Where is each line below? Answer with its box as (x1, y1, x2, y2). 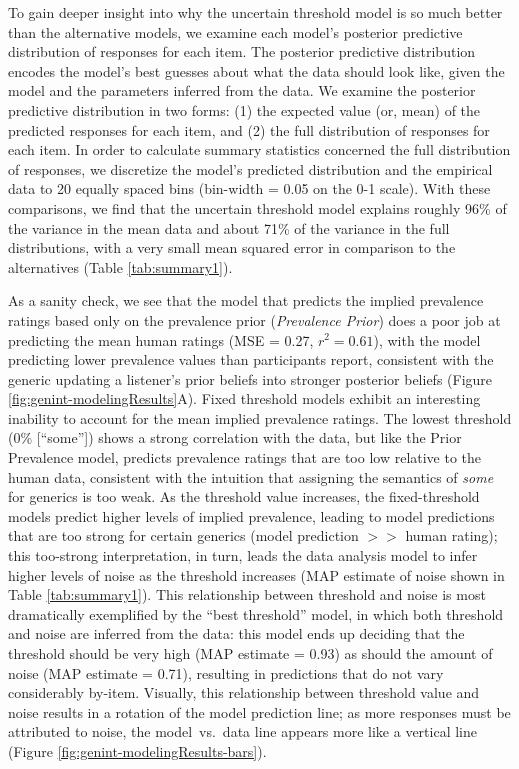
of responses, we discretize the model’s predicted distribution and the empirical (8, 158, 493, 179)
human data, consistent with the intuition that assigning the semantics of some (8, 466, 494, 487)
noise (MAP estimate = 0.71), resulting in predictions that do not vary (8, 662, 444, 683)
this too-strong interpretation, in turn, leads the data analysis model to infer (8, 545, 478, 566)
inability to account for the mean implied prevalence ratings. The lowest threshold (8, 407, 512, 428)
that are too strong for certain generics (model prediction (8, 525, 359, 546)
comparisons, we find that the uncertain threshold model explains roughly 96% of (8, 197, 507, 218)
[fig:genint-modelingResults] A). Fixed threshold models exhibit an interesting (8, 388, 481, 409)
